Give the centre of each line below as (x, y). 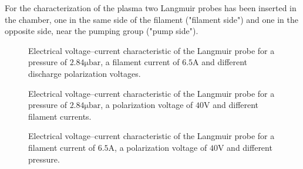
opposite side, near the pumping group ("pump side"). (102, 31)
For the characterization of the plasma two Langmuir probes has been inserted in (151, 8)
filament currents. (60, 116)
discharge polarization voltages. (85, 73)
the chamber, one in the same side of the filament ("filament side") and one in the (151, 19)
